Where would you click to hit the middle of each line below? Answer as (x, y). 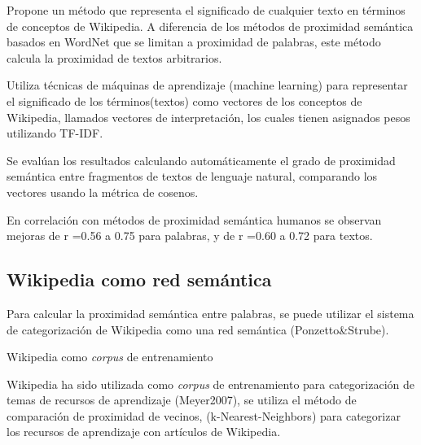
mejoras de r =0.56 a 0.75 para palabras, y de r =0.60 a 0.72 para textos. (190, 236)
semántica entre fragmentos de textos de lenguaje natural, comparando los (192, 176)
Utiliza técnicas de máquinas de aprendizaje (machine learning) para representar (207, 85)
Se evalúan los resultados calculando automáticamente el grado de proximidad (201, 160)
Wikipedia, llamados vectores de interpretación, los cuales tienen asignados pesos (208, 117)
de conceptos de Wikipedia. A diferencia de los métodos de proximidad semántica (210, 26)
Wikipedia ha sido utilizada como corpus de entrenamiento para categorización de (211, 384)
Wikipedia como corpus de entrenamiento (110, 357)
